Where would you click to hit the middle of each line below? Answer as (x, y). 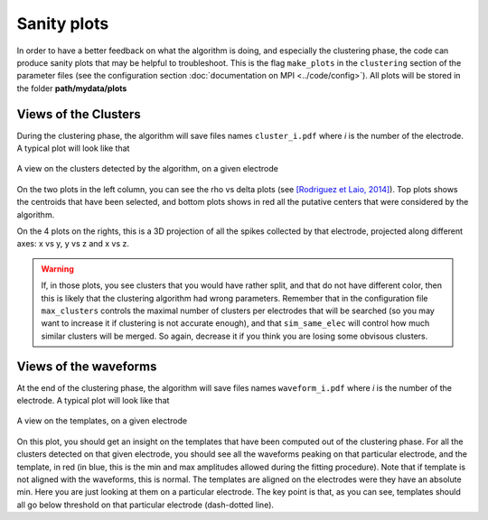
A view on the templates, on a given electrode (102, 421)
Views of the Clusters (79, 114)
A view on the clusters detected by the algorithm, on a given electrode (148, 169)
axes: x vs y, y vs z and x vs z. (73, 244)
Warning (57, 269)
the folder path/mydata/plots (72, 88)
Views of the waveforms (87, 366)
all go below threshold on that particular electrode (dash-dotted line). (145, 505)
